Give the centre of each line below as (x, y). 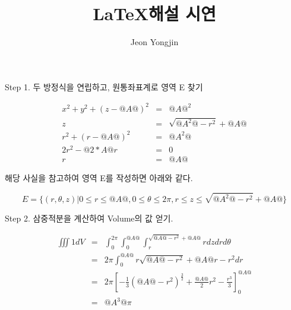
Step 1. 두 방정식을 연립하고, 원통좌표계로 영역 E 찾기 (104, 86)
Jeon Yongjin (154, 42)
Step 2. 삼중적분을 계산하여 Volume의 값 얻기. (89, 218)
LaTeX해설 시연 (154, 13)
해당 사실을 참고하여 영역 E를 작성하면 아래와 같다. (99, 177)
